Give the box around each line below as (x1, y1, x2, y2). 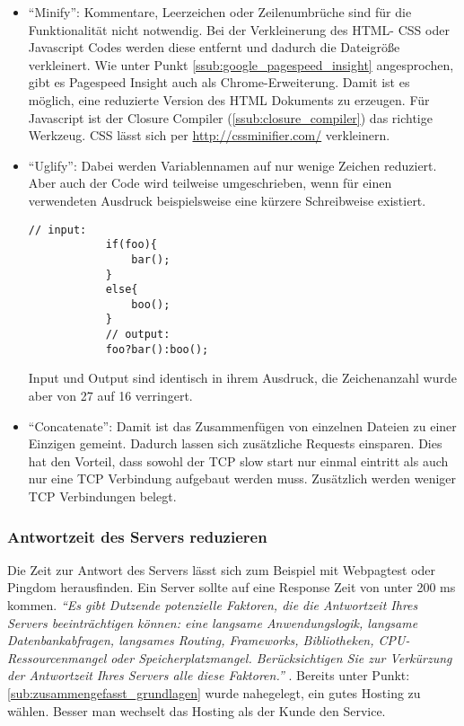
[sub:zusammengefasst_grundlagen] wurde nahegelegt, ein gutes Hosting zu (7, 683, 421, 702)
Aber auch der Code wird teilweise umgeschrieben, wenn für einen (28, 173, 392, 192)
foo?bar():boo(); (105, 342, 209, 356)
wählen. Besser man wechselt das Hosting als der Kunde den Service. (7, 701, 386, 720)
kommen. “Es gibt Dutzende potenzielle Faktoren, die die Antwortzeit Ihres (7, 596, 418, 614)
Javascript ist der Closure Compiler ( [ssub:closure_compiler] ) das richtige (28, 108, 433, 127)
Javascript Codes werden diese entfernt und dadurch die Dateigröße (28, 38, 400, 57)
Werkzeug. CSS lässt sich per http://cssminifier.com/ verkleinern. (28, 126, 390, 145)
